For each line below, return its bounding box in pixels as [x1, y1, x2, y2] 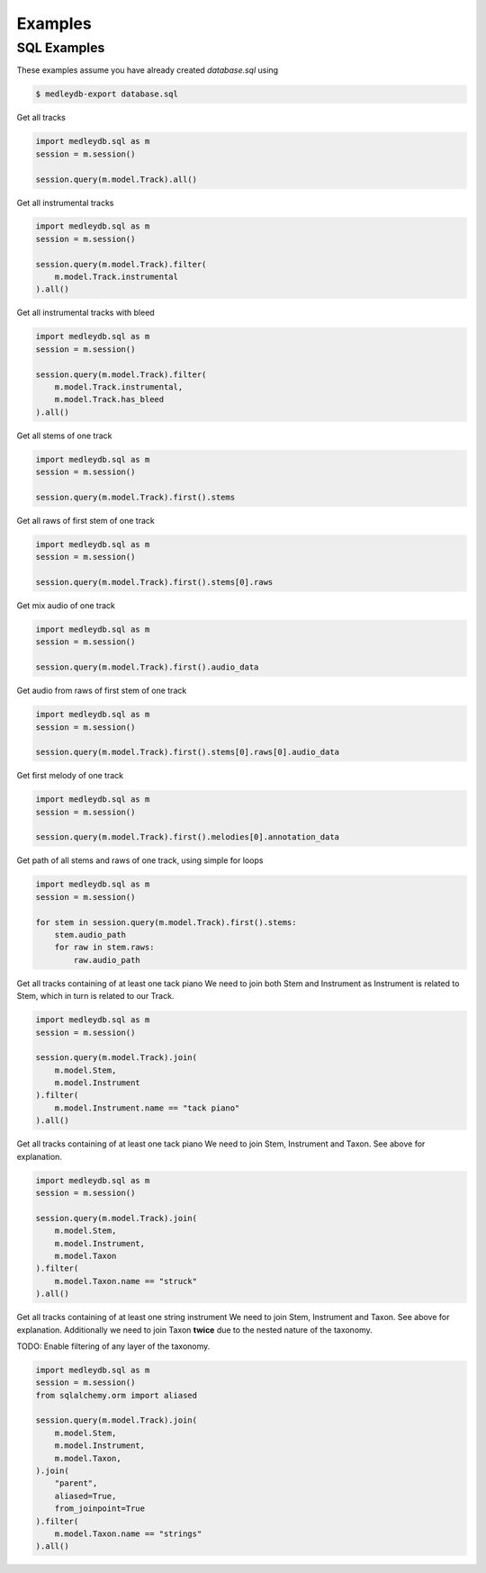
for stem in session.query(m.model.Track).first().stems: [35, 917, 297, 927]
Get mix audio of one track [16, 600, 116, 611]
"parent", [54, 1479, 98, 1488]
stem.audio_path [54, 930, 126, 939]
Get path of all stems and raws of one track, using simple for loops [16, 855, 264, 866]
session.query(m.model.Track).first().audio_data [35, 662, 259, 672]
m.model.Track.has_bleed [54, 394, 165, 405]
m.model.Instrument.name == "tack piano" [54, 1102, 240, 1113]
